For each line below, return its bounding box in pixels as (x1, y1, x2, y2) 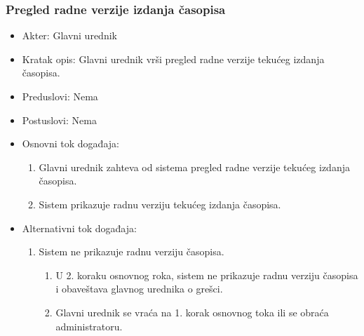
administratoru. (55, 318, 123, 333)
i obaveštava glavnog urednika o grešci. (55, 281, 223, 296)
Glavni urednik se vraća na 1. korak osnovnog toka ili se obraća (55, 304, 329, 319)
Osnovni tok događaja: (22, 136, 119, 151)
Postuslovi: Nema (22, 112, 97, 127)
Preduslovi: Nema (22, 89, 98, 103)
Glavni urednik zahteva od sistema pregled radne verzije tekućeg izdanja (39, 159, 350, 174)
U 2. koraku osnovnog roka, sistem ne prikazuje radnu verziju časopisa (55, 267, 358, 282)
